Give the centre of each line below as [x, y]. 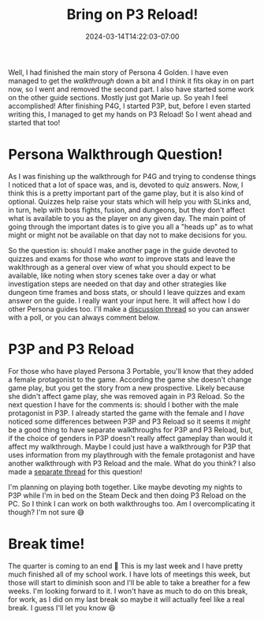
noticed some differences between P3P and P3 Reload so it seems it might [129, 421]
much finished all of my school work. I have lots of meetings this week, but [129, 574]
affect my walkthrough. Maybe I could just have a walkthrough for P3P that [129, 446]
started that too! [34, 122]
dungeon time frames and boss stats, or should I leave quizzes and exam [127, 292]
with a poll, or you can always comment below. [84, 317]
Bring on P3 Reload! [132, 15]
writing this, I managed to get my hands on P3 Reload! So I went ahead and [130, 114]
